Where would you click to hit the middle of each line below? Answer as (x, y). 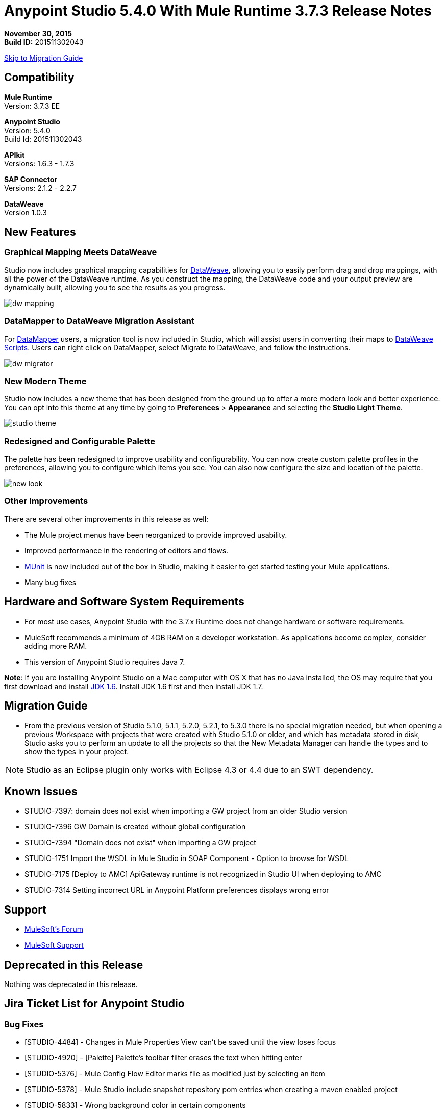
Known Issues (41, 791)
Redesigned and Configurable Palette (80, 441)
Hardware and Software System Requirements (124, 602)
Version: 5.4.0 (27, 130)
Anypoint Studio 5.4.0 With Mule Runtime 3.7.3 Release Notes (218, 11)
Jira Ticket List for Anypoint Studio (94, 1004)
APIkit (15, 155)
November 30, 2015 (38, 33)
